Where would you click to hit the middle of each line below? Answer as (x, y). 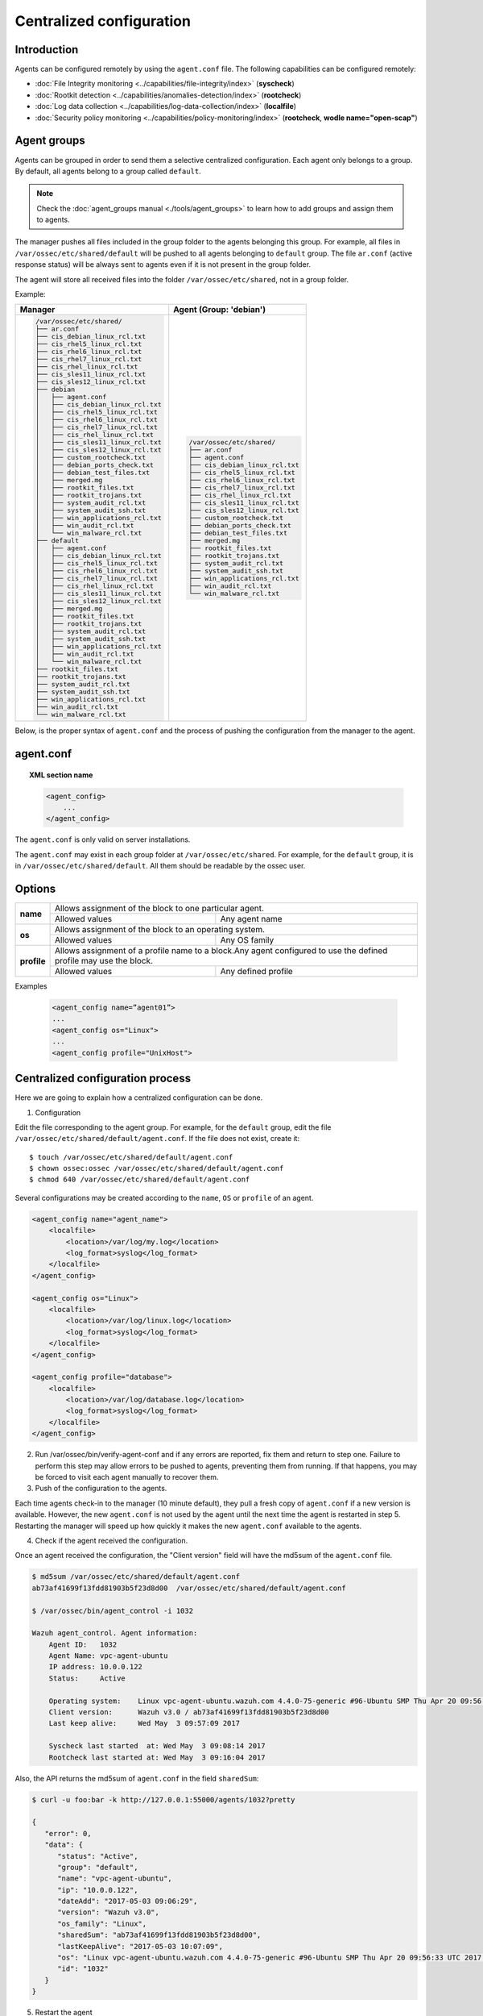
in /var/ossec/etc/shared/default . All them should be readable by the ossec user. (160, 866)
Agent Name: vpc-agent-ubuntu (108, 1656)
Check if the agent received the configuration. (111, 1540)
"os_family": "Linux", (102, 1924)
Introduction (47, 50)
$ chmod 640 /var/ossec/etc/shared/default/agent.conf (140, 1180)
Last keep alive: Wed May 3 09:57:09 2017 (144, 1723)
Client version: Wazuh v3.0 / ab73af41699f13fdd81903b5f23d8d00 (189, 1712)
